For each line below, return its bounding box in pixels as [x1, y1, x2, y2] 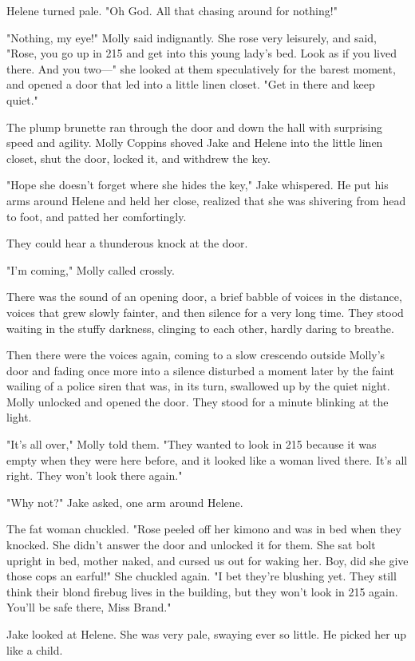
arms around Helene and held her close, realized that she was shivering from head [6, 192, 406, 208]
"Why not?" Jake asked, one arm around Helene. [6, 493, 243, 510]
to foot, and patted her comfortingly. [6, 208, 187, 224]
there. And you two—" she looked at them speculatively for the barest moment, [6, 60, 396, 77]
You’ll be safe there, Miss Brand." [6, 599, 172, 615]
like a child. [6, 641, 63, 658]
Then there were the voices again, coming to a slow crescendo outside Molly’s [6, 346, 385, 363]
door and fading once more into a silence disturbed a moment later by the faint [6, 362, 395, 378]
